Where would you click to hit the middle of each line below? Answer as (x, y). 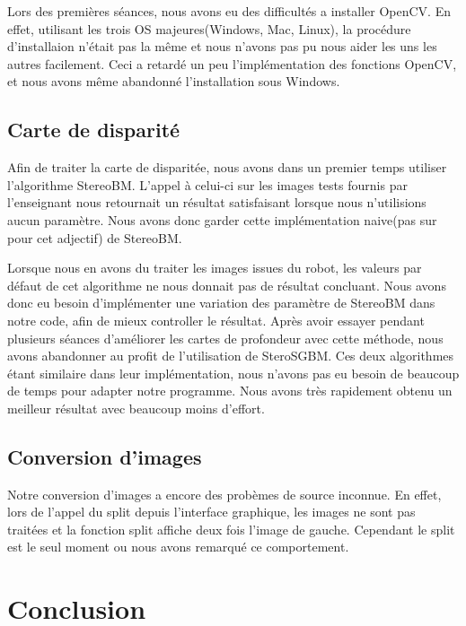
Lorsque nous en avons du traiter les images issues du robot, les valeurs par (215, 268)
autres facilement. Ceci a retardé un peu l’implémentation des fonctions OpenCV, (232, 63)
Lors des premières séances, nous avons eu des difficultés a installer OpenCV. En (229, 11)
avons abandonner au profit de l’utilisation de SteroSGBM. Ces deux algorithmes (231, 356)
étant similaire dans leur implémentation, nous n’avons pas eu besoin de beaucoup (233, 373)
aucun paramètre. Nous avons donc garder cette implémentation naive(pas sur (222, 219)
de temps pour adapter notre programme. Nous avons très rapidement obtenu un (230, 391)
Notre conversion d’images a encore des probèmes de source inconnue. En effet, (224, 494)
